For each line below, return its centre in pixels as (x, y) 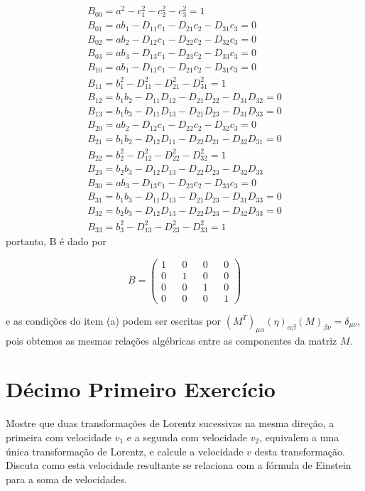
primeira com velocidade (59, 437)
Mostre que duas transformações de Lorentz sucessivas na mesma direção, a (170, 423)
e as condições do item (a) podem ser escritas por (114, 320)
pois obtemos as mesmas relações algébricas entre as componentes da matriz (171, 340)
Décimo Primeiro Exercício (141, 389)
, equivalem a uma (299, 437)
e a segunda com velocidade (187, 437)
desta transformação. (300, 451)
